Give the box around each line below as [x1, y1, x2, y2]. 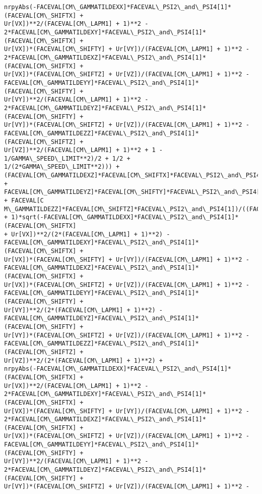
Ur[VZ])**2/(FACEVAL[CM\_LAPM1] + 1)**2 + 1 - [4, 146, 163, 154]
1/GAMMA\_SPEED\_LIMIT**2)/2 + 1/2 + [4, 155, 130, 162]
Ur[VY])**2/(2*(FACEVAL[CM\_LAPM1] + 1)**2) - [4, 306, 163, 314]
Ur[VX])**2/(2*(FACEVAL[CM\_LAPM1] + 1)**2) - [11, 230, 170, 238]
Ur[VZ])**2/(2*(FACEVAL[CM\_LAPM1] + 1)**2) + [4, 357, 163, 364]
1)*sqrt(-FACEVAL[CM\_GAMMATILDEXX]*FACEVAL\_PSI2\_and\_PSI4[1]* [11, 214, 239, 221]
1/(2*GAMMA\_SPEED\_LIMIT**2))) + [4, 163, 120, 171]
